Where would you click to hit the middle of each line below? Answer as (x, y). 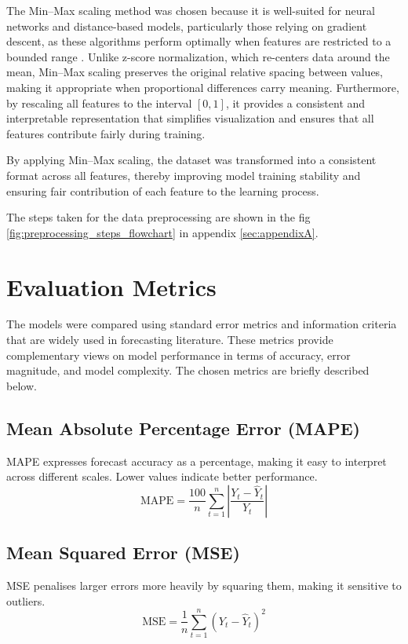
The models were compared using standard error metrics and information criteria (202, 324)
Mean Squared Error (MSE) (123, 553)
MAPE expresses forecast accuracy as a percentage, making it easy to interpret (197, 461)
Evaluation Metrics (111, 286)
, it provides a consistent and (295, 102)
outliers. (26, 600)
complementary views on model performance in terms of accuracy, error (178, 355)
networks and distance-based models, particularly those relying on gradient (187, 26)
